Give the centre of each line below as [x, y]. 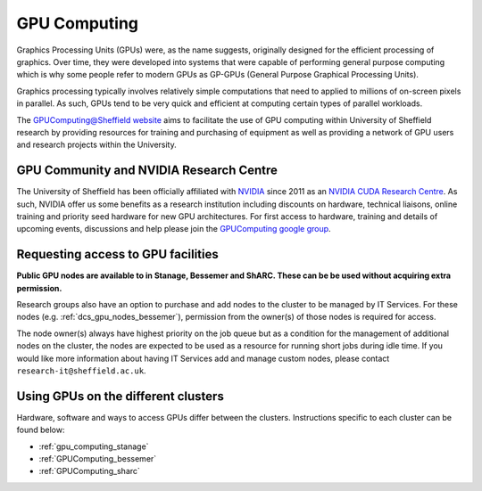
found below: [41, 430]
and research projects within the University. [97, 145]
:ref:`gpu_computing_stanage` [94, 446]
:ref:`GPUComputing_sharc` [89, 471]
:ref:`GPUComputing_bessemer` [98, 459]
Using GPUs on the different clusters [120, 396]
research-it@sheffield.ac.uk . [81, 371]
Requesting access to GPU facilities [117, 254]
